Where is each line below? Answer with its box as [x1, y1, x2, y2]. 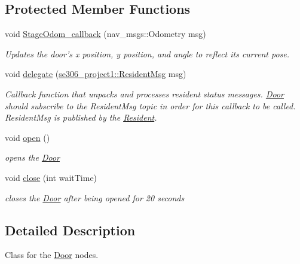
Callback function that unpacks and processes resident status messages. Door [5, 87, 284, 100]
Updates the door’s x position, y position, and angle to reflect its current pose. [5, 47, 289, 60]
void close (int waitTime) [5, 171, 97, 183]
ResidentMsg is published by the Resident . [5, 111, 157, 124]
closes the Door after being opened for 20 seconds [5, 191, 185, 204]
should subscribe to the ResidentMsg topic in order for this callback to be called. [5, 99, 296, 112]
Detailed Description [5, 220, 136, 239]
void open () [5, 131, 50, 143]
